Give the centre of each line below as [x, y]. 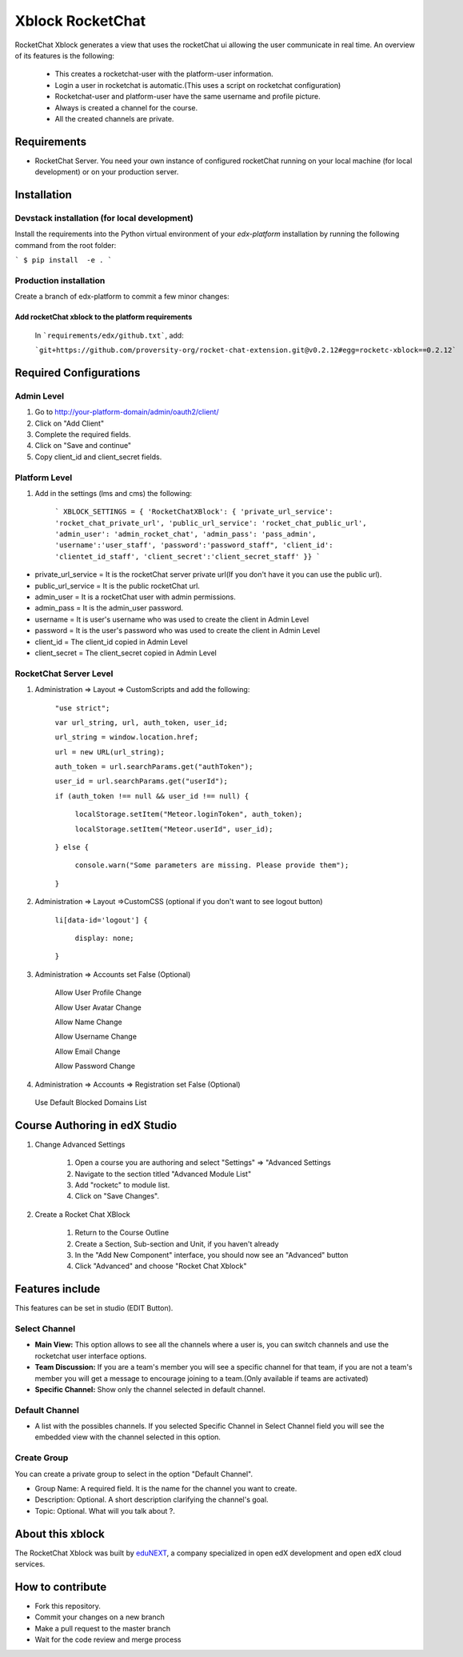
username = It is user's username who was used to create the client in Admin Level [172, 619]
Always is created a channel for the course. [126, 107]
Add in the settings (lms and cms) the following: [113, 493]
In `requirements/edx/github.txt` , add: [109, 335]
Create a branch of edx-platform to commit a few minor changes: [122, 297]
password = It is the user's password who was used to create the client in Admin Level [177, 630]
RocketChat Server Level [64, 674]
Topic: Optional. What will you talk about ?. [105, 1511]
